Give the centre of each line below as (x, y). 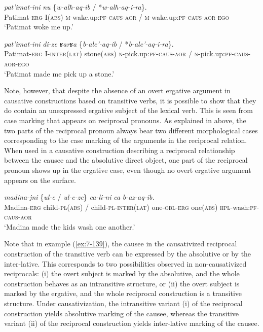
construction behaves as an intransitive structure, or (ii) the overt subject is (122, 283)
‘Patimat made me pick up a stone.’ (59, 73)
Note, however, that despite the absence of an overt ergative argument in (117, 90)
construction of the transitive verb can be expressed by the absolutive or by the (128, 254)
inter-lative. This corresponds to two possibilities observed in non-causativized (125, 263)
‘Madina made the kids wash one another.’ (70, 226)
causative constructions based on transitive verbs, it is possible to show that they (130, 100)
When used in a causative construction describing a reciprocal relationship (120, 150)
